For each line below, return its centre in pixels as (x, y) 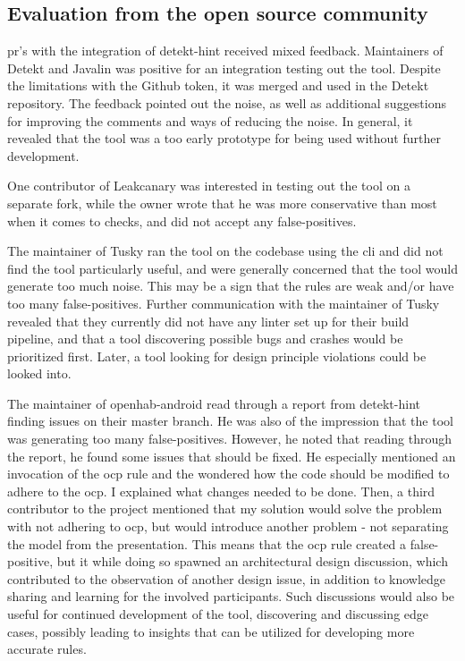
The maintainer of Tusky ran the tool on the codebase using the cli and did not (225, 251)
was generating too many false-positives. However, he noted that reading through (230, 439)
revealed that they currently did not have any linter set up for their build (208, 321)
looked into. (39, 373)
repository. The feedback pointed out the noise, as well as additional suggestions (227, 102)
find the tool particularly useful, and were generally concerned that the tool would (232, 268)
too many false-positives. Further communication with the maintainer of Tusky (224, 303)
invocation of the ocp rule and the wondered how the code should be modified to (228, 474)
